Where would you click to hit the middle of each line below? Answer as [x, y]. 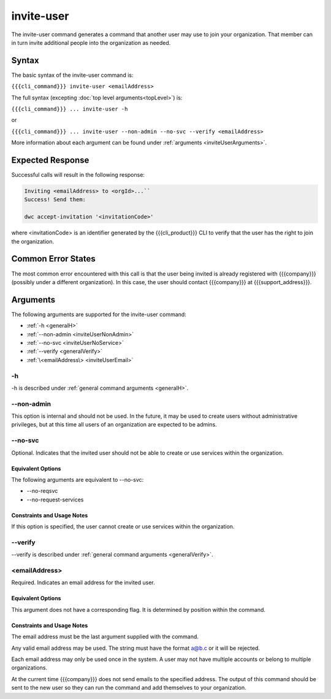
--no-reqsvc [42, 491]
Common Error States [54, 259]
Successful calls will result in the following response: [78, 175]
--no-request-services [55, 500]
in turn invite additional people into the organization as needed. [91, 42]
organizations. [29, 668]
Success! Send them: [55, 200]
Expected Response [50, 160]
